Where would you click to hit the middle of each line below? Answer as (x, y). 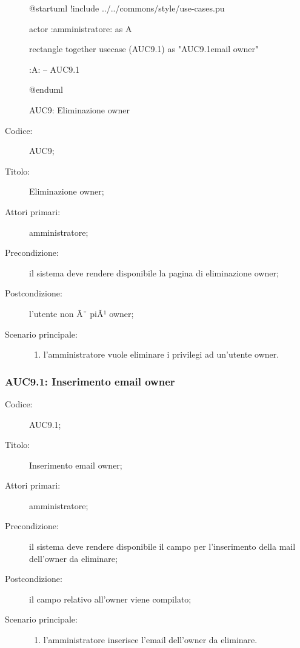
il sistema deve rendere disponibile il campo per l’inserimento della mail (162, 546)
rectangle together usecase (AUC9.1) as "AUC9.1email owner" (144, 49)
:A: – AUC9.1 (55, 69)
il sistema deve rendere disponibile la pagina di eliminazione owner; (154, 272)
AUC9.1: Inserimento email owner (90, 381)
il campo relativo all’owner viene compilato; (110, 599)
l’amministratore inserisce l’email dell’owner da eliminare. (150, 640)
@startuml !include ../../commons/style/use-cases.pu (127, 8)
